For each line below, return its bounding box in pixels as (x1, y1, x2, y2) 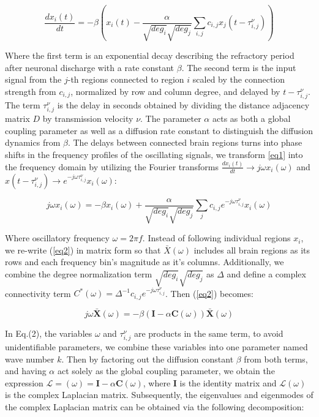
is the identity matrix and (179, 376, 277, 389)
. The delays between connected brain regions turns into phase (67, 136, 302, 149)
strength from (5, 85, 56, 97)
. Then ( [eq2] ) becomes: (165, 287, 253, 299)
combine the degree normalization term (5, 267, 152, 280)
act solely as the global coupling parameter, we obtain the (57, 364, 275, 377)
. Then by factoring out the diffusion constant (61, 352, 234, 365)
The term (5, 98, 40, 111)
